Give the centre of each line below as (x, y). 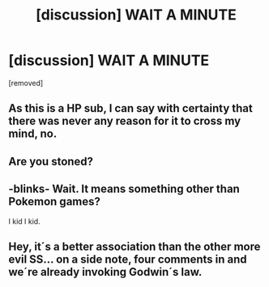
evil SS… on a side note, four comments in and (128, 259)
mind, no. (33, 134)
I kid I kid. (24, 221)
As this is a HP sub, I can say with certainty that (130, 108)
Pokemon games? (55, 201)
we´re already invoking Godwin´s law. (105, 272)
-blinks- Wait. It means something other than (124, 189)
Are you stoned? (51, 161)
